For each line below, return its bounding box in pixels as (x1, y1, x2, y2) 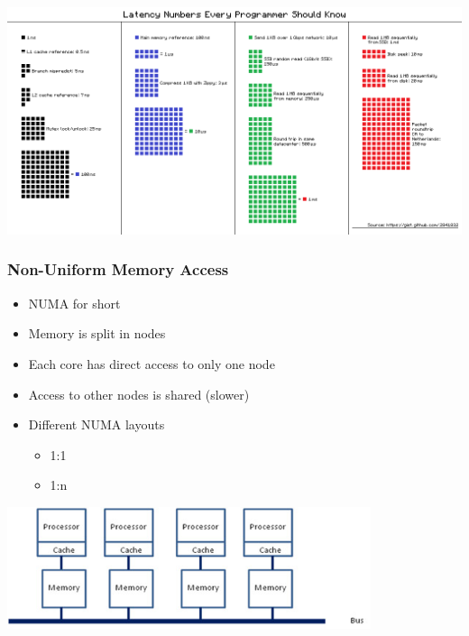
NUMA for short (28, 293, 121, 312)
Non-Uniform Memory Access (7, 258, 229, 281)
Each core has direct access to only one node (28, 354, 275, 373)
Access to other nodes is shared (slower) (28, 384, 250, 403)
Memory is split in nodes (28, 324, 166, 343)
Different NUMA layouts (28, 415, 165, 434)
